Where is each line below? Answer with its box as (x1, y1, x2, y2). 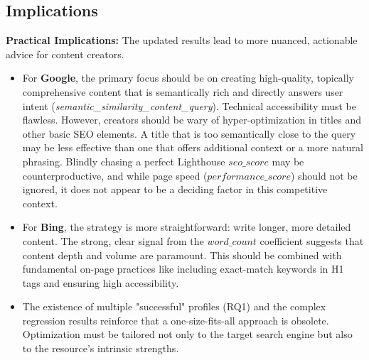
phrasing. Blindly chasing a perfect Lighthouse (22, 153, 225, 168)
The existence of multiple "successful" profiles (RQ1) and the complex (22, 299, 326, 314)
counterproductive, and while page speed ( (22, 168, 208, 182)
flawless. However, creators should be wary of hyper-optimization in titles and (22, 112, 361, 127)
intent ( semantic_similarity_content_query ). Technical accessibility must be (22, 98, 357, 113)
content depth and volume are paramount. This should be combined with (22, 247, 342, 262)
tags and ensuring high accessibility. (22, 275, 179, 290)
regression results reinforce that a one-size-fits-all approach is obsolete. (22, 312, 329, 327)
